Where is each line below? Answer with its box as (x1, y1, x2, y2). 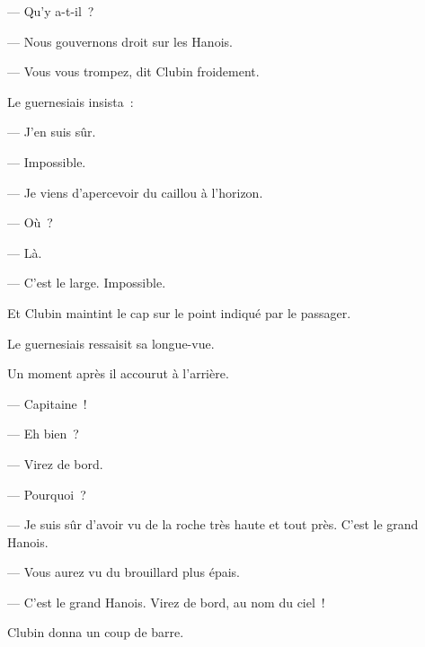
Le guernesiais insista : (7, 92, 134, 111)
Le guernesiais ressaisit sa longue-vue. (7, 333, 215, 352)
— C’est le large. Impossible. (7, 273, 166, 292)
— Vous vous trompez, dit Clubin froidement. (7, 62, 260, 81)
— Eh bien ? (7, 424, 79, 443)
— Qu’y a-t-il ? (7, 2, 94, 20)
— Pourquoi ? (7, 484, 86, 503)
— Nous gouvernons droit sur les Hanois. (7, 31, 233, 50)
